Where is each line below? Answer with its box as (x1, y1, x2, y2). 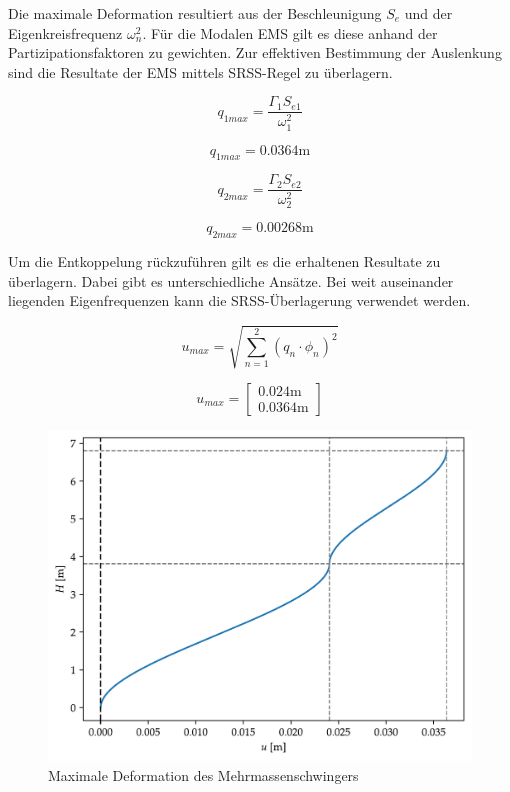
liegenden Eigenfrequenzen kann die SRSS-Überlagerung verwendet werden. (8, 290, 471, 311)
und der (404, 3, 453, 23)
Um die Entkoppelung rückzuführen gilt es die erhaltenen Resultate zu (8, 251, 441, 272)
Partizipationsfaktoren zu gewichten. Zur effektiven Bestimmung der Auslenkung (8, 42, 502, 63)
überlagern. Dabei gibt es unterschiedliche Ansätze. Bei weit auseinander (8, 270, 454, 291)
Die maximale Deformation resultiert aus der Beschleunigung (8, 3, 382, 23)
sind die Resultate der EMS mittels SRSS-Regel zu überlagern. (8, 61, 393, 82)
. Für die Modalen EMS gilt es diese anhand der (142, 22, 438, 43)
